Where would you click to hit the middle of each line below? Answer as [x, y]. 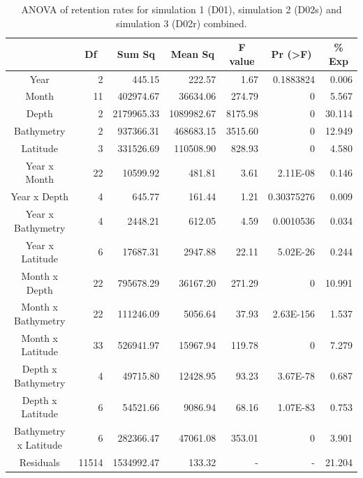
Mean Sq [192, 53]
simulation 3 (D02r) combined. [181, 23]
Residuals [39, 462]
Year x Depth [40, 196]
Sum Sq [136, 53]
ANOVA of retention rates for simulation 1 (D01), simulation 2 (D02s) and [181, 9]
